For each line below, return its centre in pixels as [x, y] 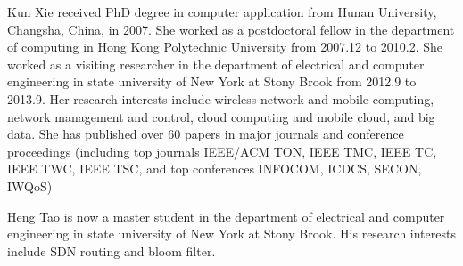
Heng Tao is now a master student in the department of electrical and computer [226, 216]
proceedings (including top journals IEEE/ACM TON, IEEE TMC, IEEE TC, [222, 151]
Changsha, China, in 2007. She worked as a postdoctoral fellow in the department [231, 29]
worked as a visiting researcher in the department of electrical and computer [216, 64]
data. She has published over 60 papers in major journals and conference [206, 134]
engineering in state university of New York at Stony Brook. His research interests [231, 234]
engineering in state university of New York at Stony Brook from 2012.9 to [212, 81]
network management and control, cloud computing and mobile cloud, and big [221, 116]
